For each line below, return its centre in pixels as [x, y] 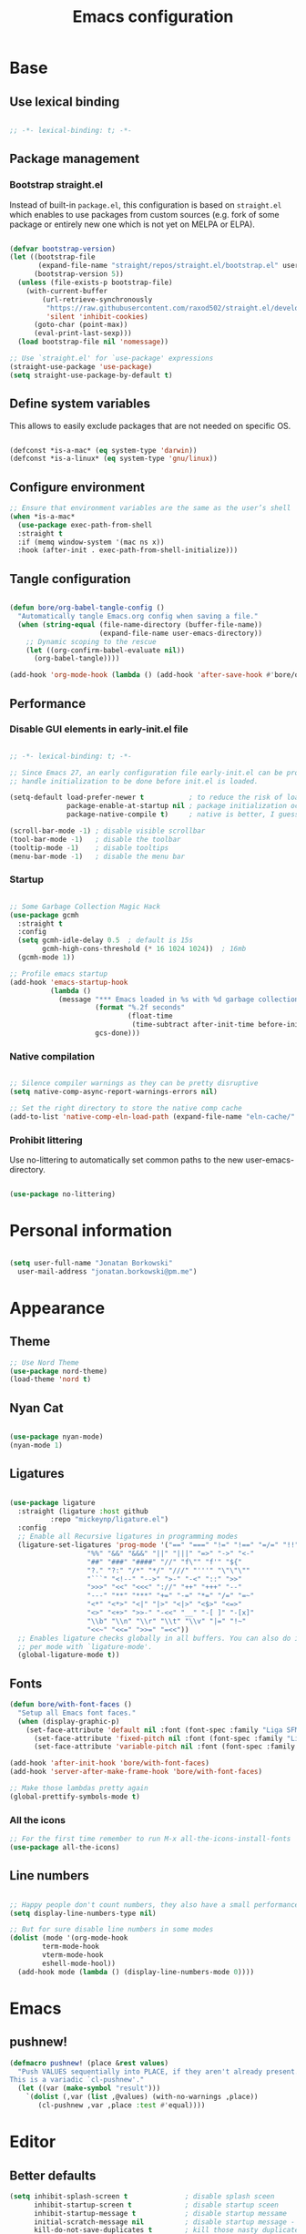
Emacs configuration [153, 17]
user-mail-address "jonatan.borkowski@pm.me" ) [107, 1271]
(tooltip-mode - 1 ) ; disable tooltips [89, 848]
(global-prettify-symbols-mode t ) [75, 1797]
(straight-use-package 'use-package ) [81, 366]
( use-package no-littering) [63, 1194]
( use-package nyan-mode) [56, 1437]
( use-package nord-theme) [58, 1371]
